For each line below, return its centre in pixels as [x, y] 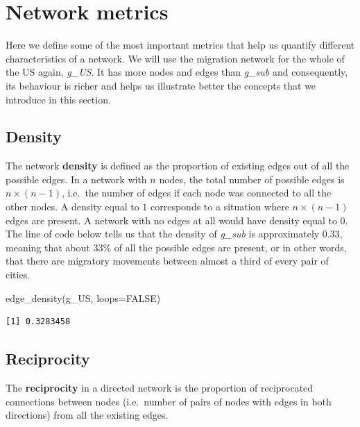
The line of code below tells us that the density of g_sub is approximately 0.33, [174, 234]
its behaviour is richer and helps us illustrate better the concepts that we [161, 85]
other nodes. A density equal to [72, 207]
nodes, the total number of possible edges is [252, 179]
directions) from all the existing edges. [87, 415]
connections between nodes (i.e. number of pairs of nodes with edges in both [169, 401]
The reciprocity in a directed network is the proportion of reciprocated [160, 388]
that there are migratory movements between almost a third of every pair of [167, 261]
